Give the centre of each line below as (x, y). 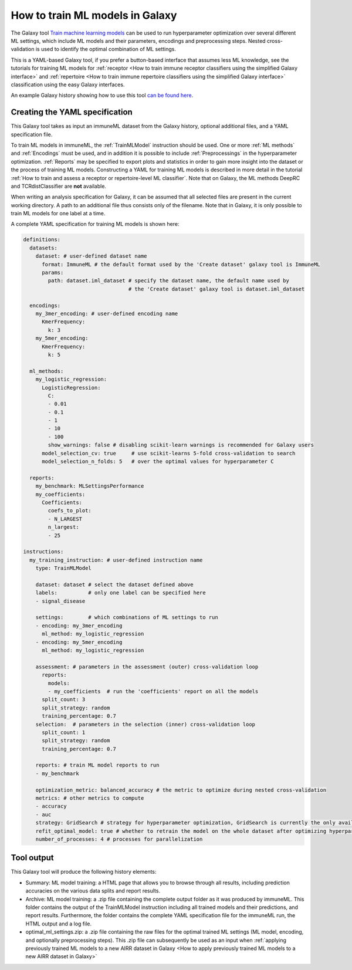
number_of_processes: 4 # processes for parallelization (119, 839)
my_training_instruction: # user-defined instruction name (116, 560)
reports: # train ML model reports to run (97, 765)
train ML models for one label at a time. (58, 214)
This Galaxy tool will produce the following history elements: (84, 872)
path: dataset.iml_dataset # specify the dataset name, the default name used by (169, 281)
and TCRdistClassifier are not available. (59, 186)
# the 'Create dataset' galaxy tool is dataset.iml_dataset (216, 289)
